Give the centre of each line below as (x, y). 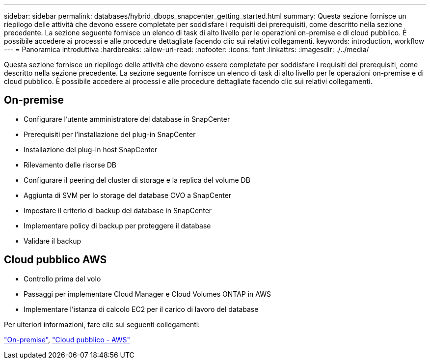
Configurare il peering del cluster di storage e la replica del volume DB (137, 180)
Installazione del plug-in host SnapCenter (91, 149)
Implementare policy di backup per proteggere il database (117, 225)
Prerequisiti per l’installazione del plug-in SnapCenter (110, 134)
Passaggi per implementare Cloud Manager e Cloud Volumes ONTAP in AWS (147, 294)
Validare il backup (52, 241)
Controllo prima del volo (62, 279)
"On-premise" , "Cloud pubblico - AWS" (67, 339)
